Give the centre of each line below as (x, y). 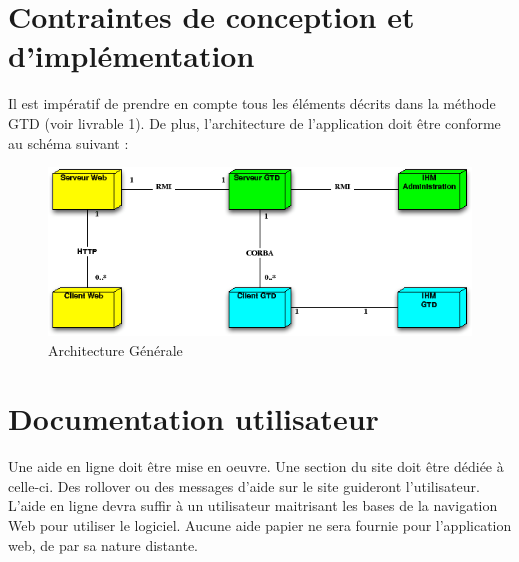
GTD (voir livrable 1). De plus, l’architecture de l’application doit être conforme (254, 122)
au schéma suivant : (68, 142)
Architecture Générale (115, 349)
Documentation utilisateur (193, 418)
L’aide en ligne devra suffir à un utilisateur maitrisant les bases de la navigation (253, 505)
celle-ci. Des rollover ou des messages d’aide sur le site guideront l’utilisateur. (244, 485)
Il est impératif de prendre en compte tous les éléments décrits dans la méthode (252, 103)
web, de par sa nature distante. (103, 544)
